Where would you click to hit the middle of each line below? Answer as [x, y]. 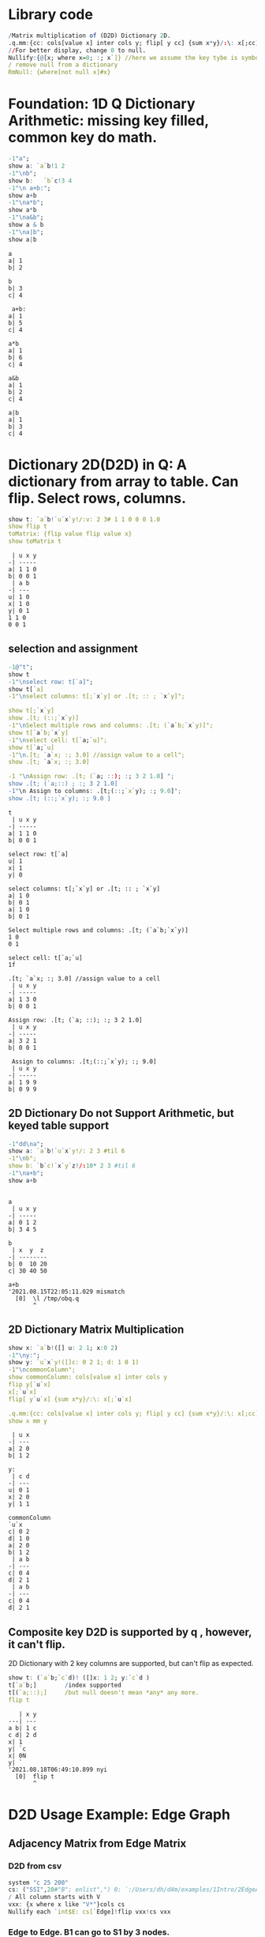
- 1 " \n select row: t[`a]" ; [50, 682]
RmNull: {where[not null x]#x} [60, 73]
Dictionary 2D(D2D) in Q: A [98, 465]
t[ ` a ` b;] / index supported [65, 1685]
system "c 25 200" [38, 1882]
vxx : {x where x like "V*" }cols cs [67, 1905]
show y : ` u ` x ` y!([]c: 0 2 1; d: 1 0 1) [74, 1363]
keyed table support [59, 1126]
